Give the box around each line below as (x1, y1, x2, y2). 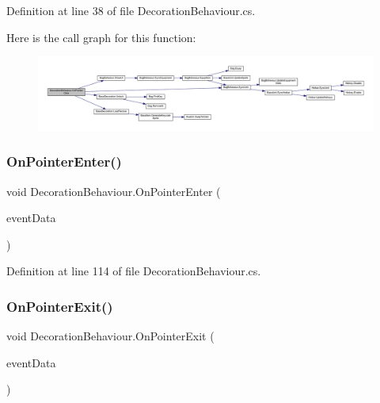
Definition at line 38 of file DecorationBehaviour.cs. (6, 2, 256, 18)
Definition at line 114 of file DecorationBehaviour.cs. (6, 263, 261, 279)
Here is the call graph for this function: (6, 29, 196, 45)
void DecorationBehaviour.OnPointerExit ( (6, 328, 215, 344)
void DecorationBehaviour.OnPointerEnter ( (6, 182, 221, 199)
